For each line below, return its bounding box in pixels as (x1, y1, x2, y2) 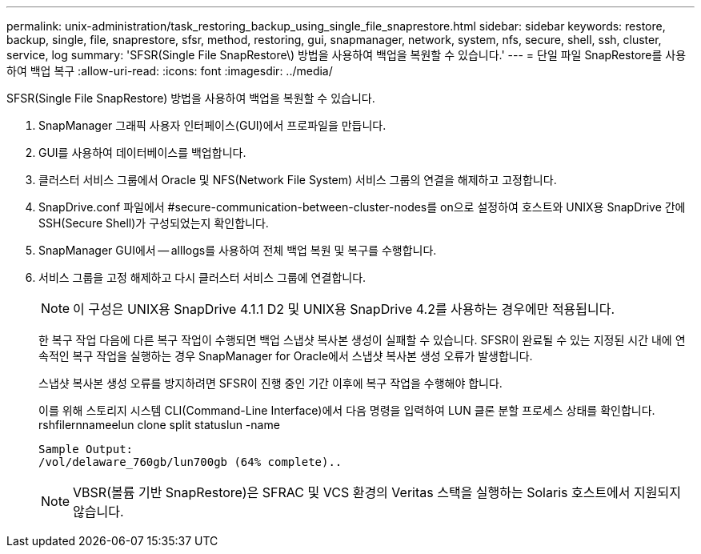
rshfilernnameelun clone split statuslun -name (38, 418, 280, 432)
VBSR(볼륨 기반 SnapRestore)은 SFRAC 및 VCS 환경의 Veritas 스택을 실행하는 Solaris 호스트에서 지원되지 (73, 484, 681, 500)
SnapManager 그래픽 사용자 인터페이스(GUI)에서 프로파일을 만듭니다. (38, 118, 387, 132)
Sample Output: (38, 443, 134, 456)
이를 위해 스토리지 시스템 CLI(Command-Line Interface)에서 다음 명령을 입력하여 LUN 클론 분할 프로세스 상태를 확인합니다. (38, 403, 655, 417)
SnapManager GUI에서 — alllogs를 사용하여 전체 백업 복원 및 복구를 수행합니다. (38, 243, 437, 257)
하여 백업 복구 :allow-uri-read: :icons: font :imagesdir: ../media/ (6, 64, 333, 78)
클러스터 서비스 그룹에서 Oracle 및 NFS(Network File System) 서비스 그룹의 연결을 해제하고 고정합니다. (38, 173, 557, 187)
